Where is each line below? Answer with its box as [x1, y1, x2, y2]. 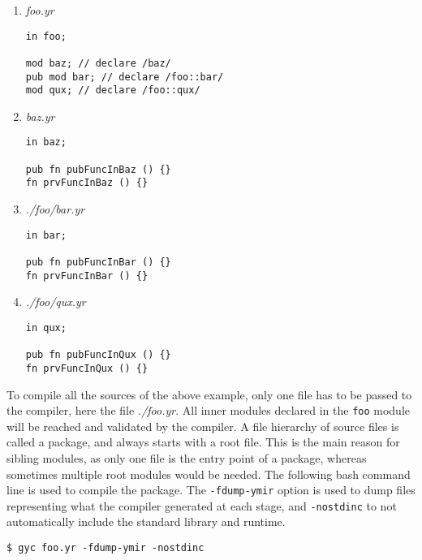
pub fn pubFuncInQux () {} [25, 349, 171, 361]
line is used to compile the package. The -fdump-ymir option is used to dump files [6, 481, 416, 498]
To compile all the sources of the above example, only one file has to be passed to [6, 386, 412, 403]
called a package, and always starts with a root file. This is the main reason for [6, 433, 400, 450]
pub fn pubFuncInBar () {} [25, 256, 171, 268]
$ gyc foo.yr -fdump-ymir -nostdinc [6, 542, 205, 554]
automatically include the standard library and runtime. [6, 513, 286, 530]
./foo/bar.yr [25, 200, 85, 218]
